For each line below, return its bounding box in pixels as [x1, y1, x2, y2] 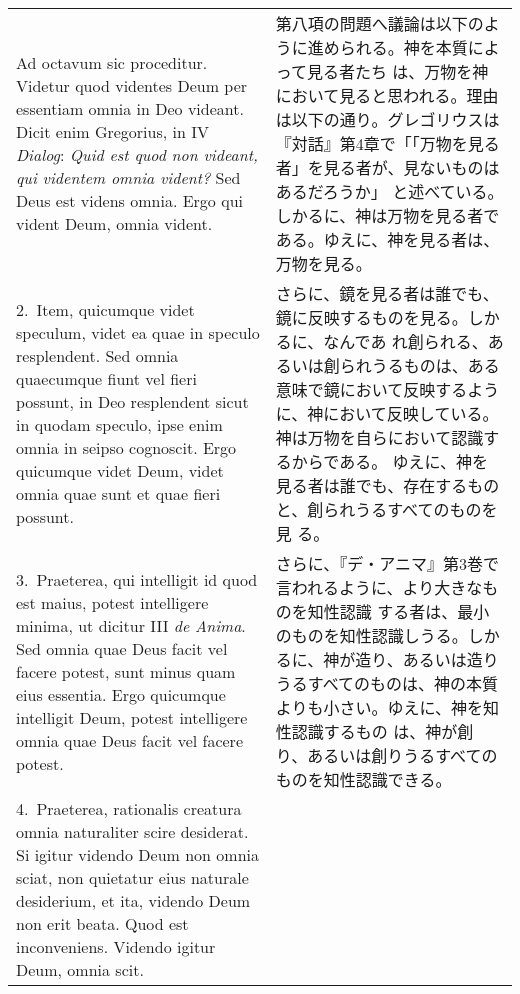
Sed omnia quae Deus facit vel [16, 636, 228, 660]
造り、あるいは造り [355, 648, 499, 671]
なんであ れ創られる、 [323, 330, 488, 353]
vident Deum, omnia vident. [16, 212, 213, 235]
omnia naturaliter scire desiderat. [16, 820, 249, 843]
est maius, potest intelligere [16, 590, 209, 614]
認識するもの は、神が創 [291, 720, 474, 743]
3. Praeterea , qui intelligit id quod [16, 567, 258, 591]
